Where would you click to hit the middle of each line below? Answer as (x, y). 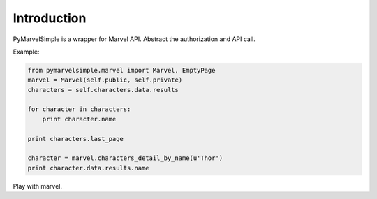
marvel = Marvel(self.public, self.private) (105, 80)
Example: (26, 52)
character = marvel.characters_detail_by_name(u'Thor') (125, 158)
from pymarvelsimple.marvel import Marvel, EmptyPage (121, 70)
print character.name (79, 119)
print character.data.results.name (88, 168)
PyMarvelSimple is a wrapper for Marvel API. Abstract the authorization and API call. (134, 39)
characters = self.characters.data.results (103, 90)
